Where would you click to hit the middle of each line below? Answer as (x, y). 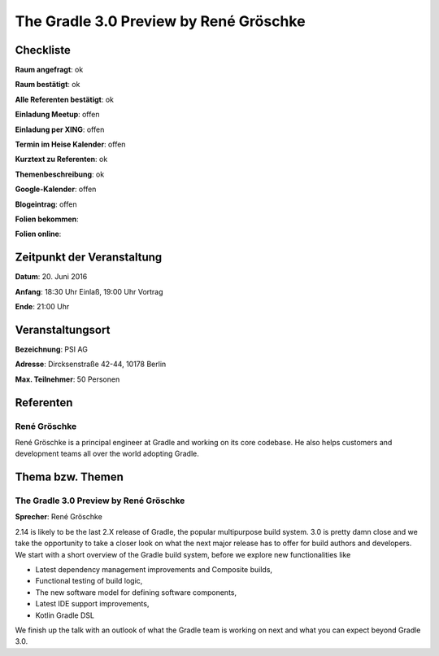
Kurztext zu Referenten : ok (61, 160)
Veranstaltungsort (63, 330)
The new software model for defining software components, (136, 592)
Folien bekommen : (47, 219)
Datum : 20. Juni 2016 (51, 277)
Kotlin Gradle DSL (65, 615)
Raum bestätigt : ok (48, 85)
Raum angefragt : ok (49, 70)
